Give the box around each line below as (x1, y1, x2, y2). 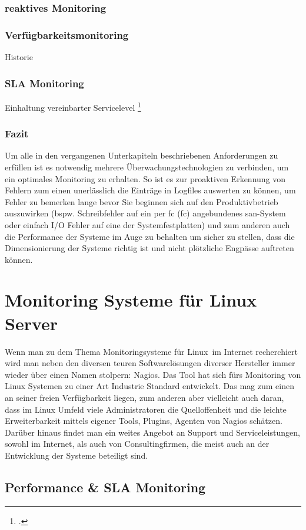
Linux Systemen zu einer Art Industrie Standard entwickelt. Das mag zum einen (5, 380, 294, 392)
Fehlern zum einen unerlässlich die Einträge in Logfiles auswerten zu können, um (5, 184, 296, 196)
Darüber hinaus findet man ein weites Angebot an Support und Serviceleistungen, (5, 426, 300, 438)
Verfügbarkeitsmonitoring (5, 27, 129, 42)
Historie (5, 51, 33, 63)
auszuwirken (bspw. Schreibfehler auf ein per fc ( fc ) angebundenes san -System (5, 207, 286, 219)
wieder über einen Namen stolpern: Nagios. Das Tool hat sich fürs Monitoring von (5, 368, 301, 380)
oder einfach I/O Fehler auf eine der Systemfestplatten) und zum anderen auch (5, 218, 290, 231)
